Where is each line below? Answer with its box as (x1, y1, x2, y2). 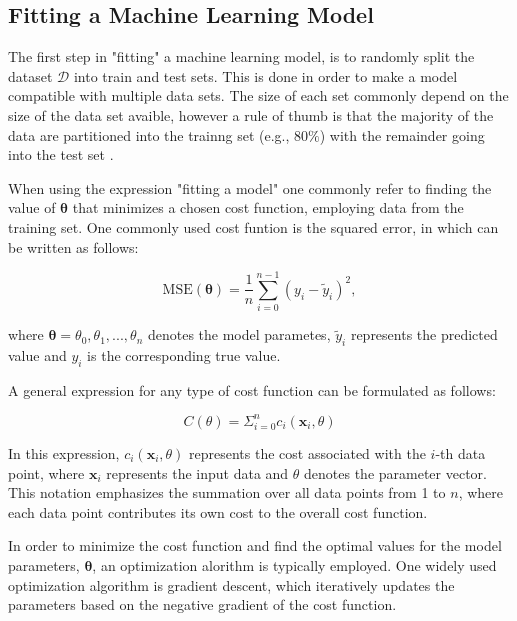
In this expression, (8, 442, 120, 463)
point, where (8, 462, 85, 483)
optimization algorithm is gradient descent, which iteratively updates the (8, 574, 455, 595)
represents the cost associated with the (189, 442, 426, 463)
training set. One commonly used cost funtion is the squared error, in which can (8, 216, 499, 237)
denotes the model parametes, (147, 324, 331, 345)
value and (8, 345, 67, 366)
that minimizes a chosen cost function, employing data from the (72, 197, 464, 218)
